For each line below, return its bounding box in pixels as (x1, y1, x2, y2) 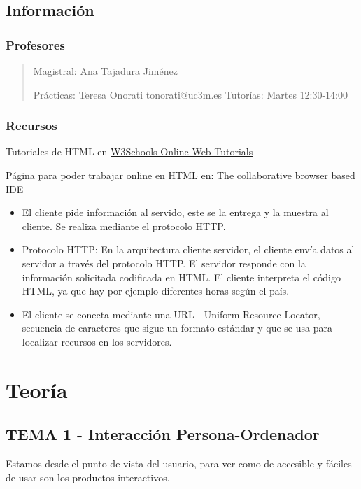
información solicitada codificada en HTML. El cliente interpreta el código (22, 269, 341, 284)
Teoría (6, 375, 68, 404)
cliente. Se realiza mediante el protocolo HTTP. (22, 218, 226, 233)
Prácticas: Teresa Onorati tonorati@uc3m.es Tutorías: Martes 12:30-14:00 (33, 87, 348, 101)
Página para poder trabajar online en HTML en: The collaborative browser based (6, 168, 355, 182)
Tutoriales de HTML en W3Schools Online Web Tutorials (6, 144, 253, 159)
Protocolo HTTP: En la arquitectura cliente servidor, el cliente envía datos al (22, 242, 355, 257)
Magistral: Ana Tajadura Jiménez (33, 64, 178, 78)
